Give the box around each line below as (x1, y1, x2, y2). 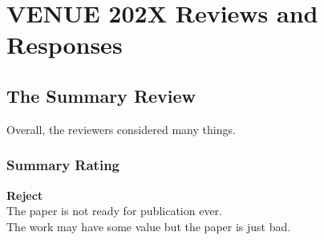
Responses (6, 28, 123, 61)
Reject (6, 186, 43, 203)
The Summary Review (6, 83, 196, 108)
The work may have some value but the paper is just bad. (6, 218, 291, 234)
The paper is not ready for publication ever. (6, 202, 222, 219)
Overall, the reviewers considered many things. (6, 120, 236, 137)
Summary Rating (6, 155, 120, 175)
